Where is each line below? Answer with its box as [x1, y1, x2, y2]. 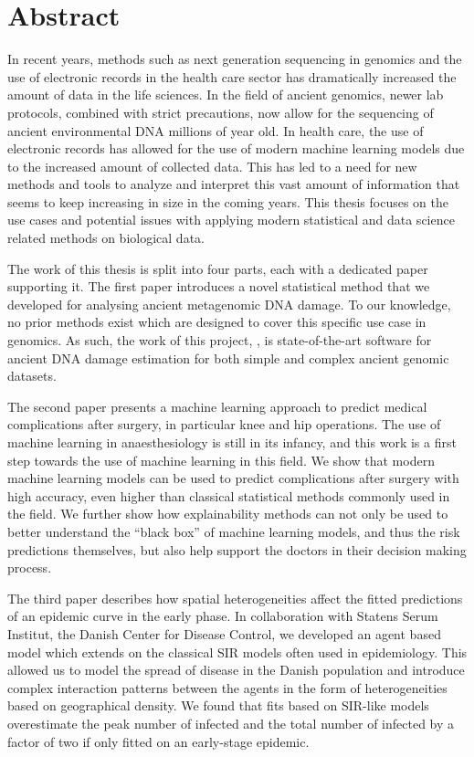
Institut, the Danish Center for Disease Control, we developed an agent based [7, 624, 441, 643]
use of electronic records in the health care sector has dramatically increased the [7, 67, 457, 86]
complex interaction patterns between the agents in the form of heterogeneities [7, 678, 448, 697]
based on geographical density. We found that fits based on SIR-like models [7, 696, 429, 715]
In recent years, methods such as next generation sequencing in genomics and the [7, 49, 462, 68]
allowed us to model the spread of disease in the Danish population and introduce [7, 660, 465, 679]
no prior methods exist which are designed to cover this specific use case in [7, 312, 427, 331]
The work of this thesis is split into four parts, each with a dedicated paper [7, 258, 428, 278]
